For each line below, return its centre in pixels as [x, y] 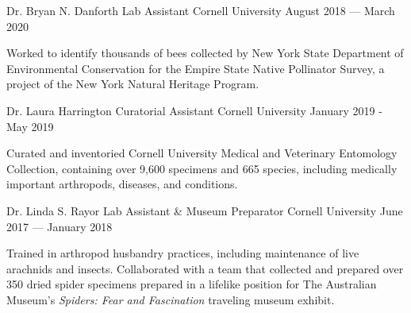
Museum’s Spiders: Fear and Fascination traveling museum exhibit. [171, 299]
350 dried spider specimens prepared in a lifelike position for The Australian [192, 284]
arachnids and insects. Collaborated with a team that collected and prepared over [205, 268]
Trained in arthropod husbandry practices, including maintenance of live [183, 253]
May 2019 [30, 126]
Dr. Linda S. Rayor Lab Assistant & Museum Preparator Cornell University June [205, 210]
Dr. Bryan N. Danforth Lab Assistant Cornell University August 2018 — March [201, 10]
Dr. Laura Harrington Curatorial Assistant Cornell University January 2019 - [194, 110]
